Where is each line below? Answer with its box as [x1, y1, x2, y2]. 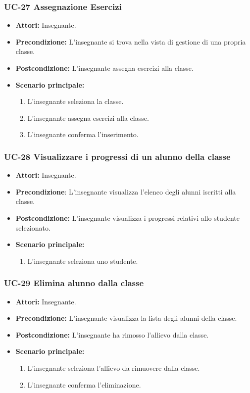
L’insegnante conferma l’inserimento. [27, 129, 139, 140]
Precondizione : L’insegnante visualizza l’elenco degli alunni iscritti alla [15, 186, 236, 196]
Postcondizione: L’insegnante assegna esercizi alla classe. [15, 63, 194, 73]
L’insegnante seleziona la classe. [27, 96, 124, 106]
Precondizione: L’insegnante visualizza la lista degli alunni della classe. [15, 313, 237, 323]
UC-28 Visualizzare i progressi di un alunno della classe [4, 150, 231, 162]
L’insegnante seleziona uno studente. [27, 255, 138, 266]
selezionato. [15, 222, 50, 233]
